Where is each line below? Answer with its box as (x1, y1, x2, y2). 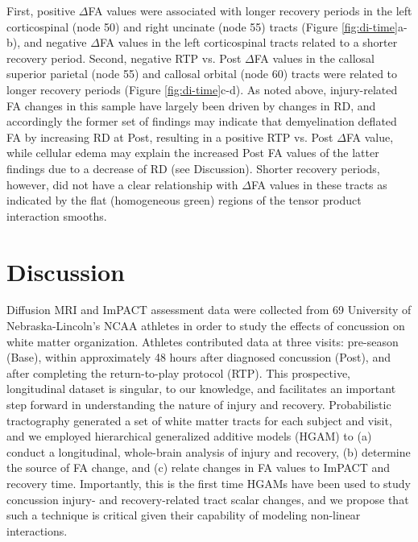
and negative (23, 34, 87, 51)
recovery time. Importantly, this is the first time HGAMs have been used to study (6, 474, 411, 491)
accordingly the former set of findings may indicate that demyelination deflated (6, 113, 397, 130)
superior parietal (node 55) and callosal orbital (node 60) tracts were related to (6, 65, 398, 82)
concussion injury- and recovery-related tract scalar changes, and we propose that (6, 490, 409, 507)
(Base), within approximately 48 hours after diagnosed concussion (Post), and (6, 349, 391, 366)
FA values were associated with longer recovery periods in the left (88, 2, 412, 19)
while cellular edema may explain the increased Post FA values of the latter (6, 144, 379, 161)
